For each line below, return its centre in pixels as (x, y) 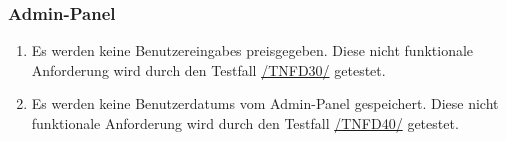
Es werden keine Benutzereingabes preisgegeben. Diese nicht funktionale (252, 50)
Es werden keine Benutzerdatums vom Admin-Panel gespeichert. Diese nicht (265, 103)
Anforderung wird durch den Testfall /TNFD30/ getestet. (208, 69)
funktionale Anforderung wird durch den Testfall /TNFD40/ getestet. (245, 123)
